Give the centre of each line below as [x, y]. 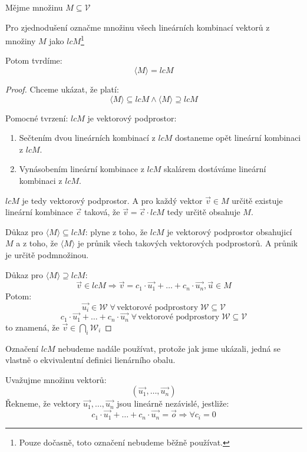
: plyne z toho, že [116, 231]
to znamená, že [32, 327]
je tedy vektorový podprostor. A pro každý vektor [112, 200]
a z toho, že [37, 243]
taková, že [102, 212]
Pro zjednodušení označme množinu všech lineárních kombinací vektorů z [138, 27]
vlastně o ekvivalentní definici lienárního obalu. [90, 360]
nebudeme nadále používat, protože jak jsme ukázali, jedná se [169, 348]
